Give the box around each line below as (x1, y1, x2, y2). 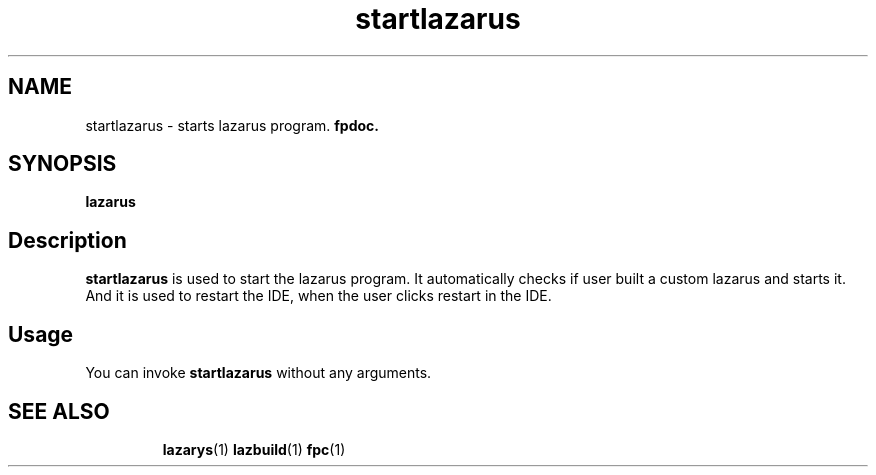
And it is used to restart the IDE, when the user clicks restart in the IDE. (85, 287, 552, 305)
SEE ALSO (8, 398, 110, 424)
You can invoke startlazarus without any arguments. (85, 364, 432, 382)
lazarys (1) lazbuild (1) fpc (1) (162, 440, 346, 458)
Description (8, 227, 127, 253)
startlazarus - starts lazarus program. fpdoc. (85, 116, 380, 134)
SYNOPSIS (8, 151, 117, 177)
